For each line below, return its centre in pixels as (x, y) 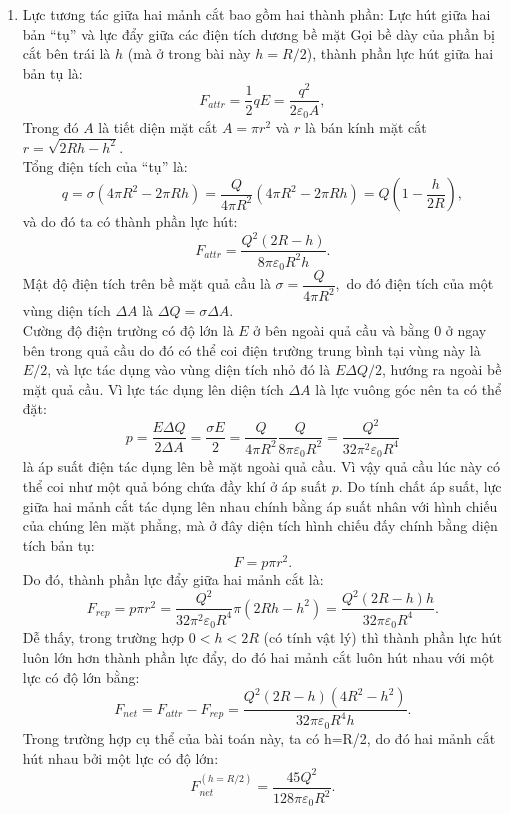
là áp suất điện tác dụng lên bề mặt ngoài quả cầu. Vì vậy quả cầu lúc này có (261, 466)
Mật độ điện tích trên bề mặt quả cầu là (146, 283)
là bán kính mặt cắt (366, 126)
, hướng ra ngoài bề (442, 369)
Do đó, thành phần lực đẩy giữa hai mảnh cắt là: (173, 579)
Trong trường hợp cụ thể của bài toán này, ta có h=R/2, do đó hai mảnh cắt (259, 737)
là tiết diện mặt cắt (158, 126)
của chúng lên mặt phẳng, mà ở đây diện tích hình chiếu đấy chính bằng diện (260, 525)
